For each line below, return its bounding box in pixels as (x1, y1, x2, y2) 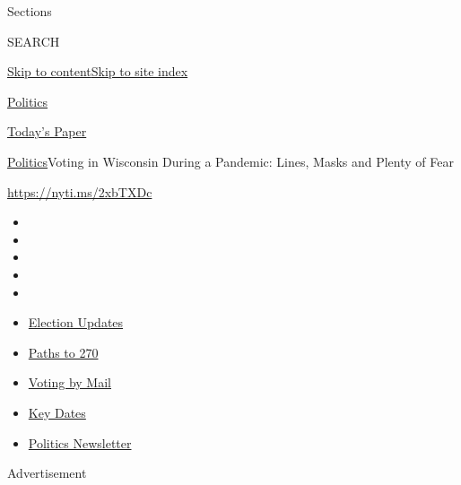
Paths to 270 (28, 342, 99, 361)
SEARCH (7, 31, 60, 50)
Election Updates (28, 313, 124, 332)
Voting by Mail (28, 373, 111, 392)
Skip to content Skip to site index (7, 62, 188, 81)
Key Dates (28, 403, 86, 421)
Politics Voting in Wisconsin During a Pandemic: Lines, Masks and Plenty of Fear (7, 152, 454, 170)
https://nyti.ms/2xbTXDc (7, 182, 152, 201)
